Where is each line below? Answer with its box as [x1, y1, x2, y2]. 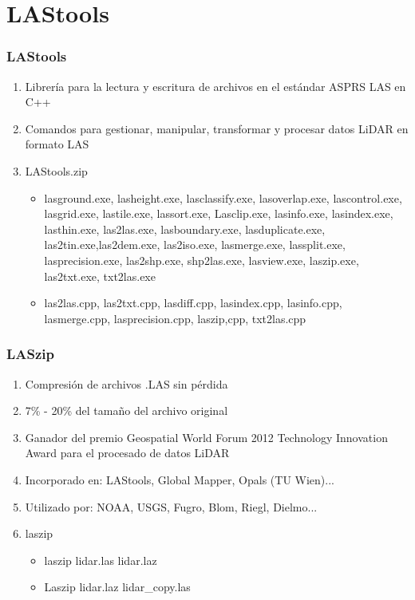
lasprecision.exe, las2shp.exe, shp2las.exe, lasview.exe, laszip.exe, [44, 251, 359, 268]
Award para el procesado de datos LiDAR [25, 444, 230, 461]
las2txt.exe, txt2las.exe [44, 267, 156, 284]
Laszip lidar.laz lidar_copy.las [44, 578, 191, 595]
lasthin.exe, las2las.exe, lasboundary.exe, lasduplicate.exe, [44, 220, 326, 237]
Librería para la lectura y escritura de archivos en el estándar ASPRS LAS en [25, 77, 406, 94]
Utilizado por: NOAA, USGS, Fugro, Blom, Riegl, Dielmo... [25, 498, 318, 515]
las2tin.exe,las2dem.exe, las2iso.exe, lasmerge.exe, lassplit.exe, [44, 236, 346, 253]
